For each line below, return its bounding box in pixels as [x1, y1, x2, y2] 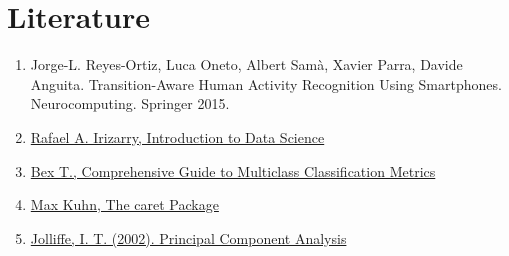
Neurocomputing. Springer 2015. [30, 93, 230, 114]
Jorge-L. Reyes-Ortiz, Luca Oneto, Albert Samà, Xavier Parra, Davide [30, 54, 463, 75]
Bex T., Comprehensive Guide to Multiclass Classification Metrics [30, 160, 436, 181]
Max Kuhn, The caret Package [30, 194, 219, 215]
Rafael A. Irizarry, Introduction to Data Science [30, 126, 325, 147]
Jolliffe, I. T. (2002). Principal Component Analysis [30, 227, 347, 248]
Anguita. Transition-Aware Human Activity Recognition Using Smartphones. [30, 73, 502, 94]
